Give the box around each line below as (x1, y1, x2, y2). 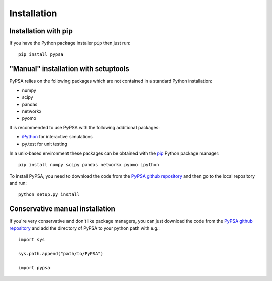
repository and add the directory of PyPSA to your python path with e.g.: (9, 225, 160, 231)
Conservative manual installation (9, 204, 116, 214)
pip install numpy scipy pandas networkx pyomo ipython (18, 162, 159, 168)
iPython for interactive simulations (22, 134, 93, 140)
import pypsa (18, 265, 50, 270)
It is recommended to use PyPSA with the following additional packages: (9, 124, 160, 130)
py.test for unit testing (22, 141, 67, 147)
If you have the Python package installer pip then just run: (9, 40, 131, 46)
